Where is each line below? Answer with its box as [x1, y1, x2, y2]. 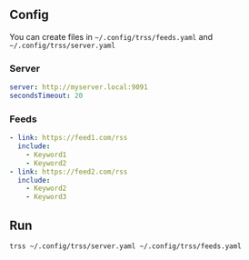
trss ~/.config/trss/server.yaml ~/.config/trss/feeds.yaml [9, 241, 243, 251]
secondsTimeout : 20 [9, 91, 84, 100]
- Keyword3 [25, 193, 67, 202]
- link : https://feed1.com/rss [9, 134, 128, 143]
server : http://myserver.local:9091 [9, 83, 148, 92]
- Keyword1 [25, 150, 67, 159]
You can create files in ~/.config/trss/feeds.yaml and [9, 31, 214, 42]
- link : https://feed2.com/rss [9, 167, 128, 176]
